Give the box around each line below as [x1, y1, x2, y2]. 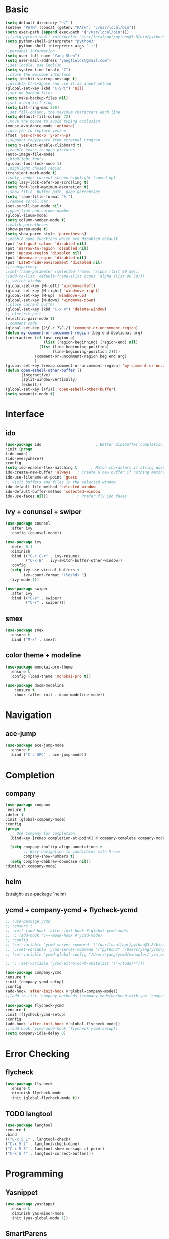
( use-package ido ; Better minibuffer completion [5, 442, 163, 447]
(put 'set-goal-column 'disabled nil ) [5, 241, 87, 246]
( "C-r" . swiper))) [25, 600, 66, 605]
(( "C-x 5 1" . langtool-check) [5, 1137, 71, 1142]
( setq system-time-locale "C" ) [5, 67, 71, 72]
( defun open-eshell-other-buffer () [5, 368, 82, 373]
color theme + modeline [5, 651, 81, 660]
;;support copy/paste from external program [5, 137, 100, 142]
